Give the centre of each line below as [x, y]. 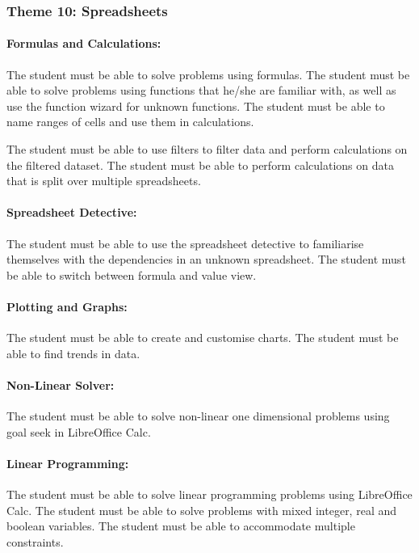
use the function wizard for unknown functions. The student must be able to [196, 106]
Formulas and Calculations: [84, 43]
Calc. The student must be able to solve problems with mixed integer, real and [201, 510]
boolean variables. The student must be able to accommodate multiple [181, 526]
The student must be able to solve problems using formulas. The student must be [208, 74]
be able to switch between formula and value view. [132, 274]
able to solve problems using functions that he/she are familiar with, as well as [201, 90]
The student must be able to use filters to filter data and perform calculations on [207, 149]
